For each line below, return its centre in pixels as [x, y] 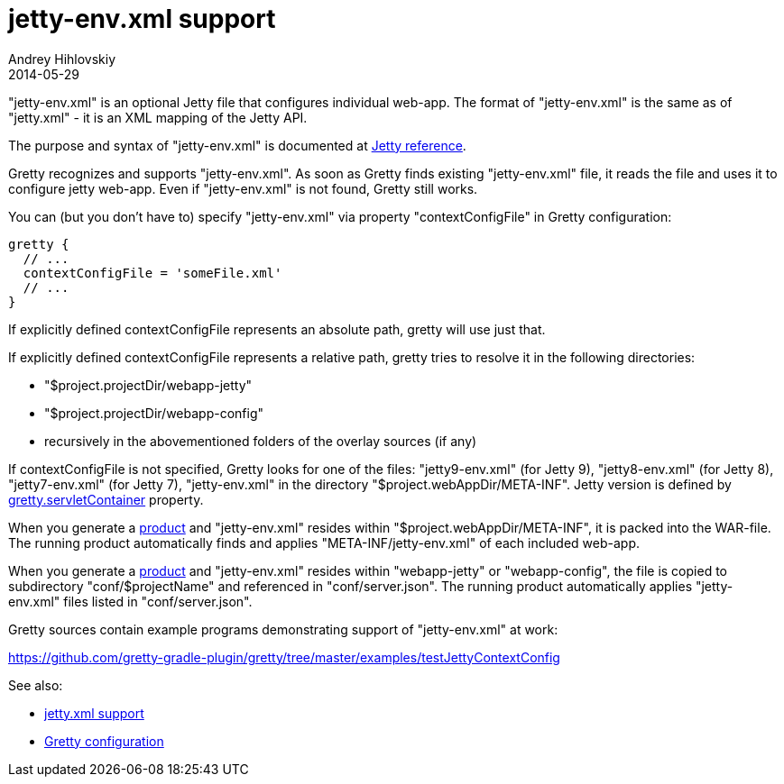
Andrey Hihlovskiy [62, 59]
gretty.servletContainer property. [106, 499]
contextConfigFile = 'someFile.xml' [152, 273]
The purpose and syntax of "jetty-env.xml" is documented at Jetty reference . [237, 145]
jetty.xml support [94, 713]
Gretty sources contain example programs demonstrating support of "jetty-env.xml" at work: [283, 629]
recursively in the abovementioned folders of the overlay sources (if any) [261, 441]
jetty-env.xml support [142, 19]
